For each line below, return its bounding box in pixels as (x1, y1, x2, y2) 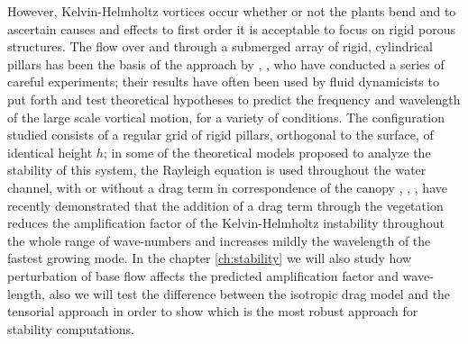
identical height (7, 142, 93, 161)
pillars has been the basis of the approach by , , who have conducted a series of (7, 54, 445, 73)
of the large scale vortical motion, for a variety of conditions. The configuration (7, 107, 445, 126)
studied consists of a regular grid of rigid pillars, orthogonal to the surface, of (7, 125, 434, 144)
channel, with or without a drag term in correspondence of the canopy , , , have (7, 177, 447, 196)
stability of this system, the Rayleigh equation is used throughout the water (7, 160, 427, 179)
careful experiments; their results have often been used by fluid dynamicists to (7, 72, 439, 91)
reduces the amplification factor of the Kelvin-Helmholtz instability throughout (7, 213, 445, 232)
